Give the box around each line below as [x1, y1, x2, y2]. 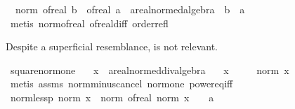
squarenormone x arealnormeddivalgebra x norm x [10, 62, 289, 77]
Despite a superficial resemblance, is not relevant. [6, 39, 218, 54]
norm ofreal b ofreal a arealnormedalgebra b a [15, 2, 245, 16]
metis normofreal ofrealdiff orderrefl [10, 15, 169, 30]
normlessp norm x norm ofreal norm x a [10, 89, 214, 104]
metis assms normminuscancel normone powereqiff [10, 76, 233, 91]
